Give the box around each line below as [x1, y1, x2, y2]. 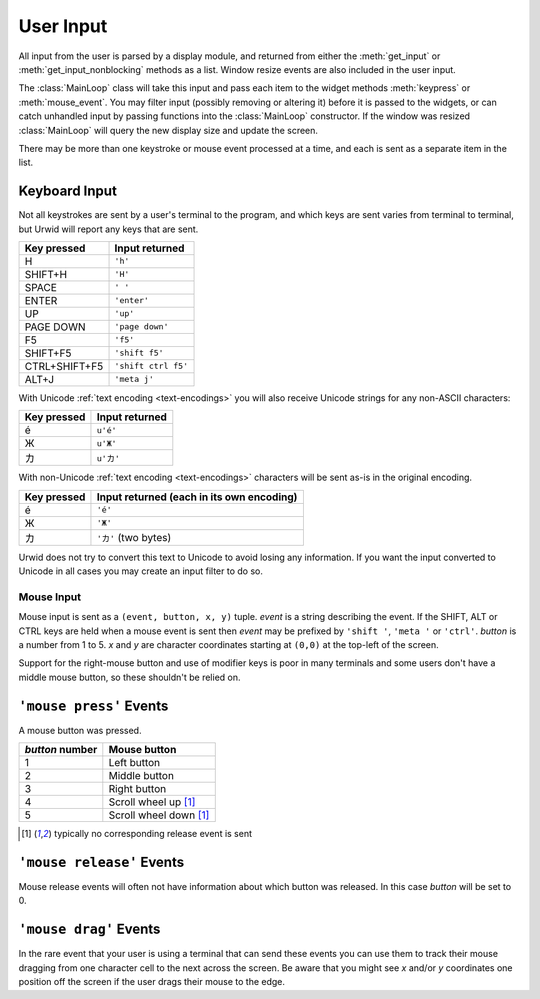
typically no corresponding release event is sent [53, 828, 253, 840]
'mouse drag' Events [18, 921, 161, 938]
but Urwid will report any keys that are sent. [18, 223, 199, 235]
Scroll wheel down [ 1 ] [108, 808, 210, 822]
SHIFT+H [24, 267, 68, 281]
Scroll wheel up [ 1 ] [108, 795, 196, 809]
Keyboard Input [18, 183, 117, 200]
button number [24, 743, 98, 757]
